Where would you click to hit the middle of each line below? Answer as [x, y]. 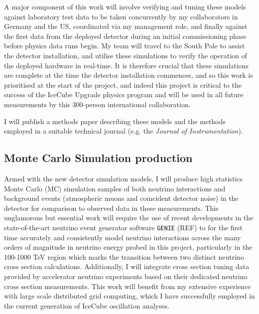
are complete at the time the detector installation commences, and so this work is [129, 75]
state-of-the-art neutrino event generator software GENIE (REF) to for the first [124, 227]
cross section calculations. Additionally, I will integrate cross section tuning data [127, 266]
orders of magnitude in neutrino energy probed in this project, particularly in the [128, 247]
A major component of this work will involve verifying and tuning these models [125, 6]
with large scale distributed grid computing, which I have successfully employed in [129, 296]
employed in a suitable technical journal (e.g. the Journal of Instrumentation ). [124, 131]
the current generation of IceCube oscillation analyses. [87, 305]
